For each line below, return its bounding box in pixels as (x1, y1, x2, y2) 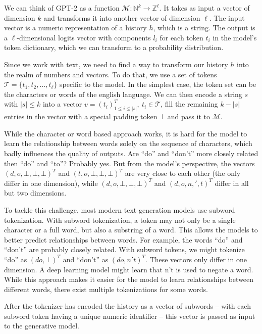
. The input (209, 12, 245, 23)
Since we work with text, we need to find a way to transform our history (4, 59, 228, 69)
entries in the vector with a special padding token (4, 111, 158, 122)
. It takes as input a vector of (159, 3, 250, 13)
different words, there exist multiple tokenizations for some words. (4, 283, 208, 294)
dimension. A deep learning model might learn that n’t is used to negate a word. (4, 264, 253, 274)
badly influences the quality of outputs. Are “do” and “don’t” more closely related (4, 148, 258, 158)
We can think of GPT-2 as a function (4, 3, 120, 13)
